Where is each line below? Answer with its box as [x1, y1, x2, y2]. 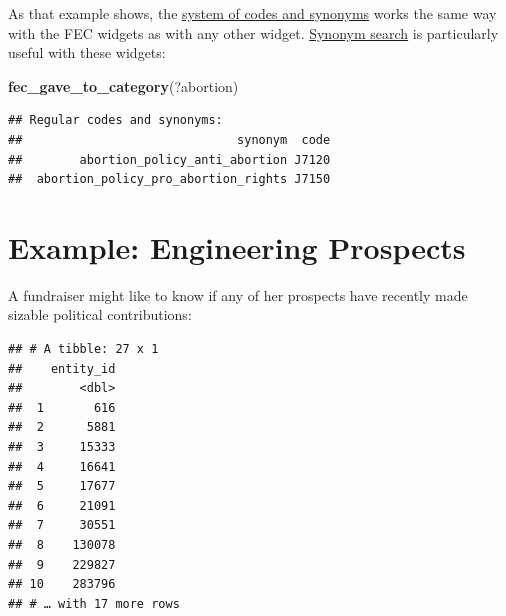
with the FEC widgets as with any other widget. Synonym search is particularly [8, 22, 499, 43]
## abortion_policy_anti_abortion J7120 [8, 152, 331, 167]
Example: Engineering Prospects [8, 226, 466, 267]
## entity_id [8, 361, 116, 376]
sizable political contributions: [8, 304, 192, 325]
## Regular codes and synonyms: [8, 113, 223, 128]
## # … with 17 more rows [8, 596, 180, 611]
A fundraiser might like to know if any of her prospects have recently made [8, 284, 468, 305]
